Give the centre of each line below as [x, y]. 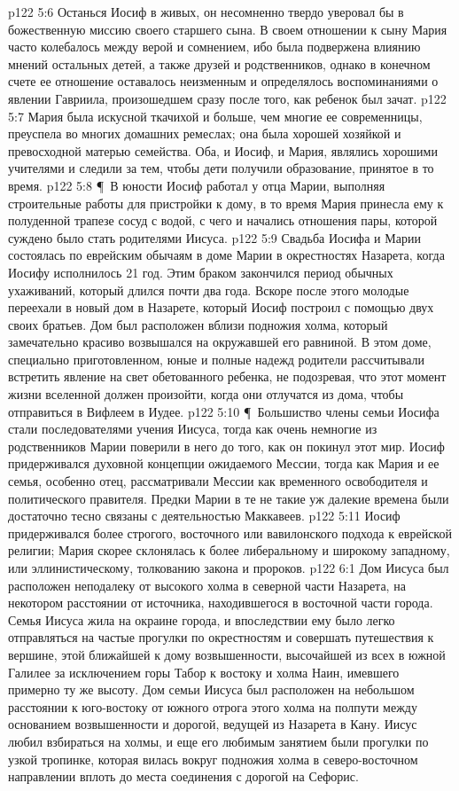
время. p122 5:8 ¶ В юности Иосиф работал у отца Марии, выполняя [197, 185]
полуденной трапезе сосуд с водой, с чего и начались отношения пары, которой [223, 220]
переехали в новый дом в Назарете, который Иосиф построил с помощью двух [221, 307]
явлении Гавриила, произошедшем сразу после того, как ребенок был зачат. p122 [227, 98]
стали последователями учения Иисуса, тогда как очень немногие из [193, 429]
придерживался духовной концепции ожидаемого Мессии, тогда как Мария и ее [224, 463]
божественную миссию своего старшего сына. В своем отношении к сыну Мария [228, 29]
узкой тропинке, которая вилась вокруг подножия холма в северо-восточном [213, 759]
